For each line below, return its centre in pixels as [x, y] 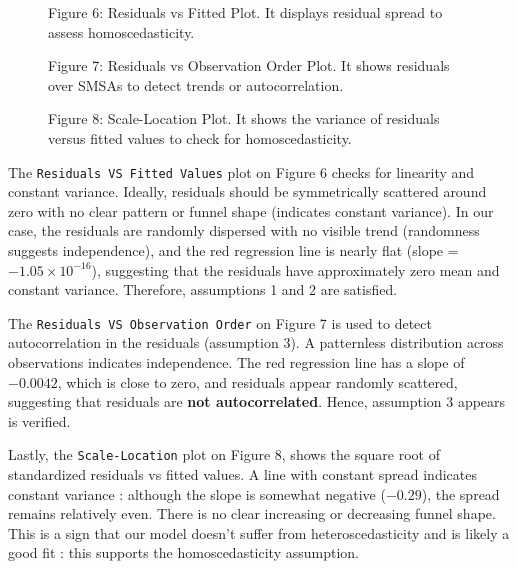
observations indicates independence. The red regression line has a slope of [236, 362]
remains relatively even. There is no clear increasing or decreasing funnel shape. [252, 513]
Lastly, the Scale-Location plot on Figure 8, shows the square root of [224, 454]
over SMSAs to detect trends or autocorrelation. [196, 84]
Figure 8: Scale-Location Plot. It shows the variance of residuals [244, 118]
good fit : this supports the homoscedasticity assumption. [183, 552]
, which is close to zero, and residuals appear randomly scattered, [257, 381]
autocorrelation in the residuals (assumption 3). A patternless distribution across [256, 342]
